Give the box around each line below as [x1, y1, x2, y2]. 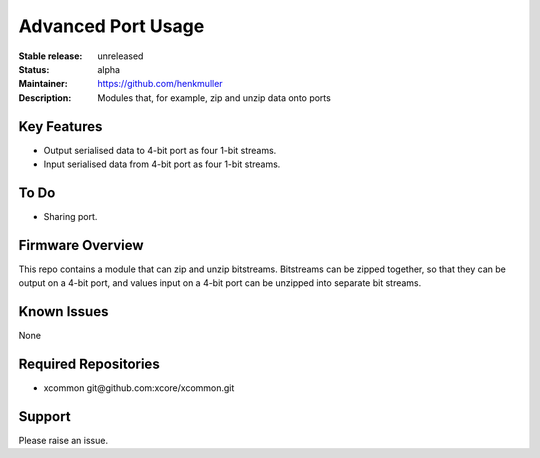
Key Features [18, 118, 103, 135]
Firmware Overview [18, 236, 144, 254]
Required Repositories [18, 355, 160, 372]
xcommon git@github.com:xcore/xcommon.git [43, 382, 235, 394]
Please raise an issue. [18, 434, 109, 446]
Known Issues [18, 303, 109, 320]
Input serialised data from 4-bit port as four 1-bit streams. [43, 158, 281, 170]
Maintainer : [18, 78, 69, 90]
